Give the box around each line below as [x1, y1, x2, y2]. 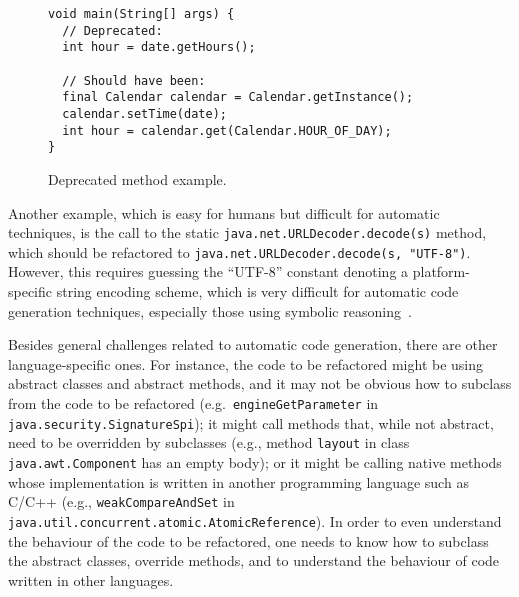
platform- [412, 261, 470, 282]
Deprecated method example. [48, 168, 227, 189]
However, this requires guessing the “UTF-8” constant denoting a [8, 261, 409, 282]
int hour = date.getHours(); [62, 40, 256, 55]
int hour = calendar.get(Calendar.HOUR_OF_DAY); [62, 123, 392, 138]
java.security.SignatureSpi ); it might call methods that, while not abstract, [8, 412, 494, 433]
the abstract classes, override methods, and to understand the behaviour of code [8, 550, 500, 571]
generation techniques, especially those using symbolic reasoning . [8, 300, 412, 321]
